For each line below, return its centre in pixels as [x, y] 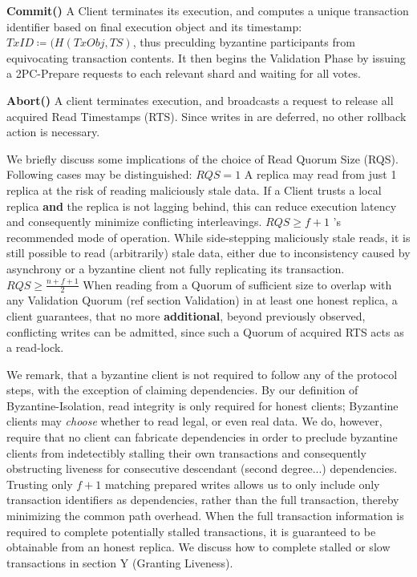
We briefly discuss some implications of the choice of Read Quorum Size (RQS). [202, 158]
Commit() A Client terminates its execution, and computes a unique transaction [208, 10]
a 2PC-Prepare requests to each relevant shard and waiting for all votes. [184, 73]
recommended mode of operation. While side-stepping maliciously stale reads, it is [208, 237]
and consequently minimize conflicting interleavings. [134, 222]
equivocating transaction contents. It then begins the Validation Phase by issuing [206, 57]
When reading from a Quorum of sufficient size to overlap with [237, 284]
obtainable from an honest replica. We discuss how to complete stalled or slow [198, 547]
